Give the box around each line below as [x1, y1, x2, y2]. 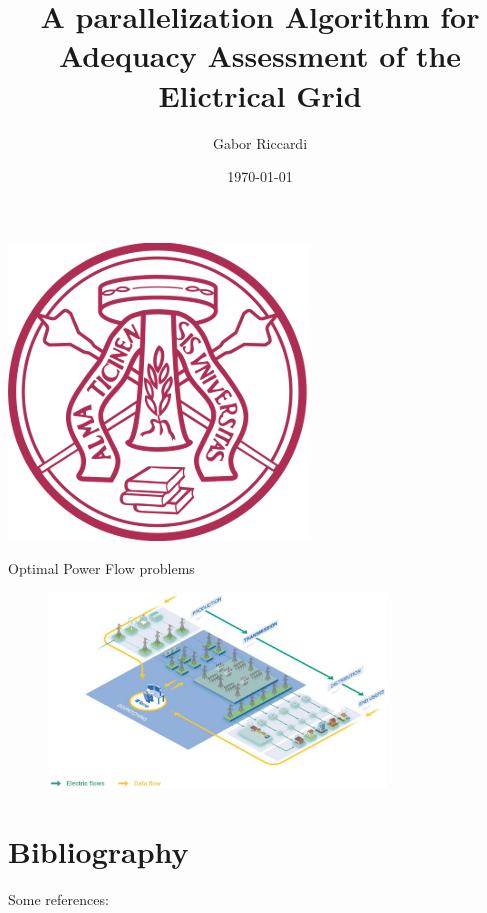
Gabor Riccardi [212, 132, 308, 153]
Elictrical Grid [158, 74, 362, 115]
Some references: [8, 889, 109, 910]
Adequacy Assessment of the [58, 35, 462, 76]
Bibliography [8, 831, 189, 872]
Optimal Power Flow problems [8, 558, 195, 579]
